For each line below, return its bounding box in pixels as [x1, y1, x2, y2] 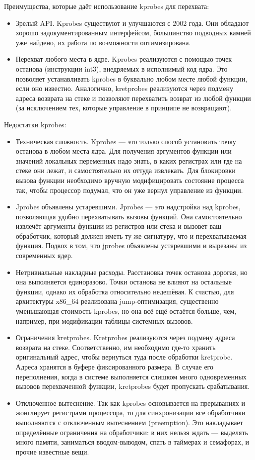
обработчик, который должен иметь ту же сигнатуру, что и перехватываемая [15, 230, 247, 241]
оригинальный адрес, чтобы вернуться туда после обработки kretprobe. [15, 352, 233, 362]
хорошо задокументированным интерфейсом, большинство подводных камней [15, 27, 251, 38]
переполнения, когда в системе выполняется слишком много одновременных [15, 371, 247, 381]
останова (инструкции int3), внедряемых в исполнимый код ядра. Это [15, 63, 228, 74]
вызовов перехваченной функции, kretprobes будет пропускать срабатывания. [15, 381, 250, 391]
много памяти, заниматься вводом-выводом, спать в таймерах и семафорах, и [15, 437, 250, 447]
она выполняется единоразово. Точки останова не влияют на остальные [15, 276, 232, 287]
